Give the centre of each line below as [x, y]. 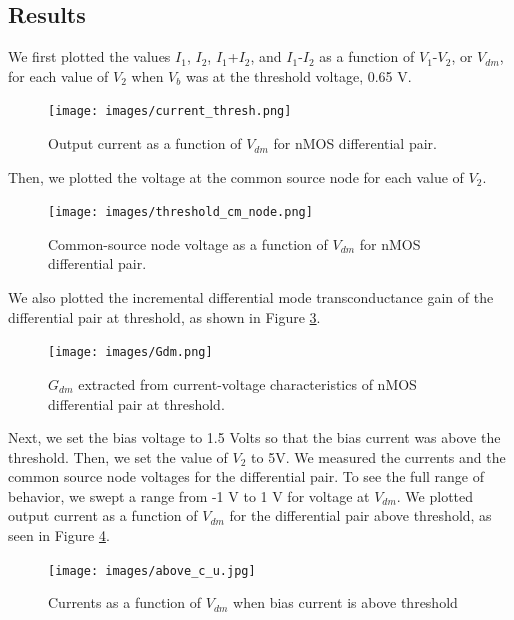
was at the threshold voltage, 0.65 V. [298, 75]
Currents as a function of [125, 602]
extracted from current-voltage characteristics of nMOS [247, 383]
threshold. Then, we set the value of [118, 456]
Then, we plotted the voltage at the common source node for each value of [236, 176]
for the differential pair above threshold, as [360, 515]
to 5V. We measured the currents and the [378, 456]
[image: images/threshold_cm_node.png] [180, 212]
